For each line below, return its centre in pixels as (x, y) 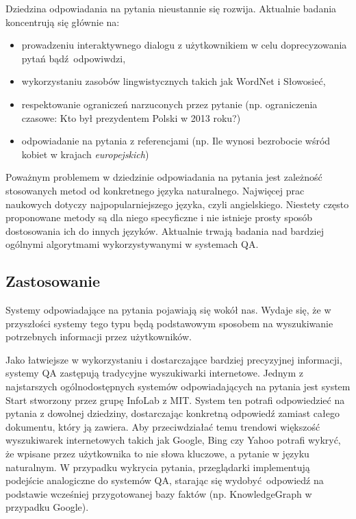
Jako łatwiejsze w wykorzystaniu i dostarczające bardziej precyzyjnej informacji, (174, 359)
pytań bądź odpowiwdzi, (74, 58)
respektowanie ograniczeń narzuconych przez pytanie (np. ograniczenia (169, 104)
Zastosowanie (53, 281)
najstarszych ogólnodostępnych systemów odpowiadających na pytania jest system (178, 387)
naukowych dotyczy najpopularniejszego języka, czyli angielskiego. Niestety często (177, 204)
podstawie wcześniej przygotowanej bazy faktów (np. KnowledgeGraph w (159, 493)
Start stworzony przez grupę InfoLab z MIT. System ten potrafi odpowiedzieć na (175, 400)
